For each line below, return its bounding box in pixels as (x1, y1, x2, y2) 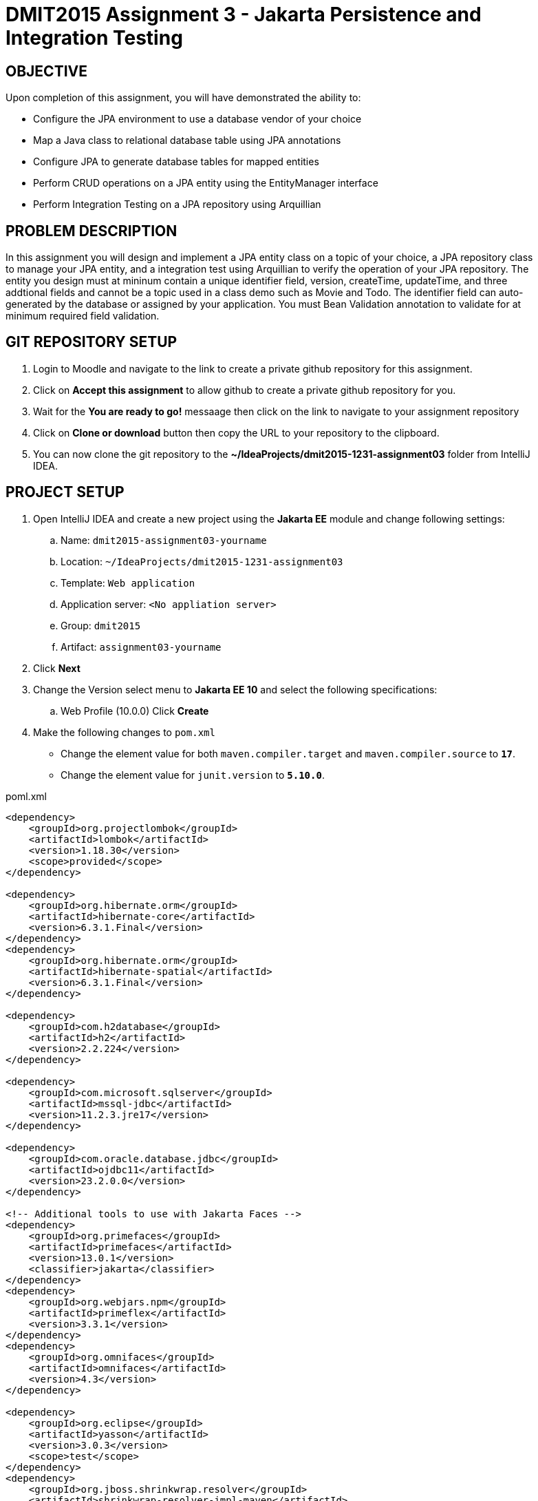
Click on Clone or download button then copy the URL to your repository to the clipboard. (33, 426, 440, 439)
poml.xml (6, 790, 47, 802)
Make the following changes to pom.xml (33, 726, 215, 738)
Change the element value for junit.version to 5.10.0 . (61, 768, 325, 781)
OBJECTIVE (6, 62, 87, 80)
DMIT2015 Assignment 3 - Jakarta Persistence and (6, 3, 482, 26)
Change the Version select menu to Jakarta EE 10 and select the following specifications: (33, 683, 438, 695)
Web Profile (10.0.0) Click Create (61, 704, 209, 717)
